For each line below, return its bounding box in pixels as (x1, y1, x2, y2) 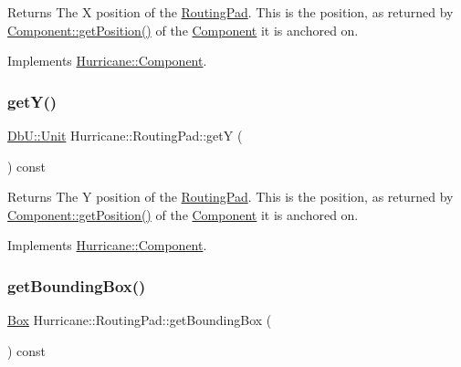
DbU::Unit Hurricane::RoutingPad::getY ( (7, 126, 243, 144)
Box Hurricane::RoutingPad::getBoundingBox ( (7, 310, 272, 330)
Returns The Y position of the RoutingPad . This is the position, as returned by (7, 187, 454, 206)
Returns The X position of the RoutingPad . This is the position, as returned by (7, 3, 454, 21)
